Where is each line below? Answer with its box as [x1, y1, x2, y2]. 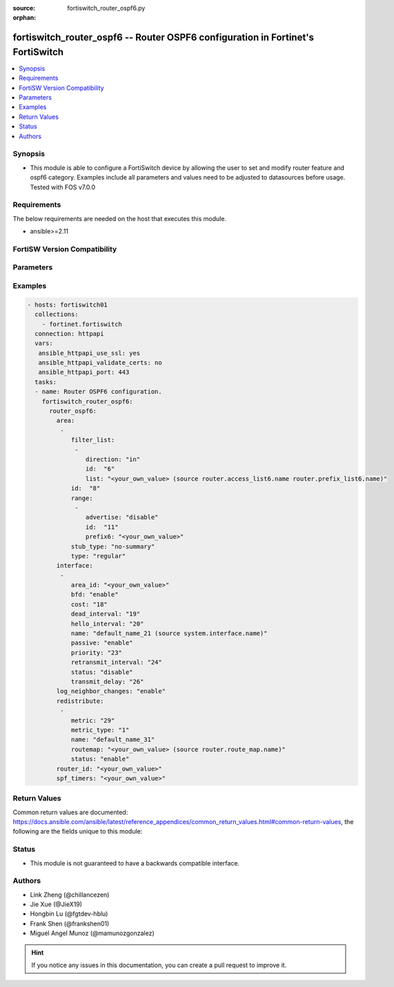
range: [70, 494, 93, 502]
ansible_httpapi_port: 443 [38, 368, 130, 376]
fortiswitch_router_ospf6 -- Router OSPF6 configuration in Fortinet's [12, 32, 314, 44]
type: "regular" [70, 552, 126, 559]
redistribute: [56, 697, 104, 705]
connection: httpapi [35, 329, 104, 338]
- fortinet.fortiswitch [41, 320, 122, 328]
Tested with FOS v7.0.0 [30, 183, 96, 191]
